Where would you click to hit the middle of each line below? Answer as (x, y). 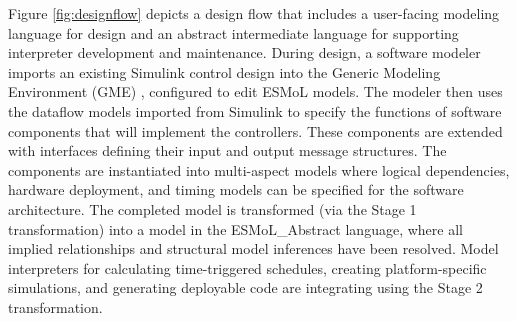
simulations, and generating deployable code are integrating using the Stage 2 (245, 287)
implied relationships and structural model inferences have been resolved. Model (253, 248)
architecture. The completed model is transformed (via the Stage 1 (212, 208)
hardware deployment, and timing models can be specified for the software (236, 189)
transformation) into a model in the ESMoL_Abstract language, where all (235, 228)
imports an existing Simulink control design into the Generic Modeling (224, 71)
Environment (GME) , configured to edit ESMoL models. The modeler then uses (255, 91)
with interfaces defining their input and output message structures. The (227, 150)
